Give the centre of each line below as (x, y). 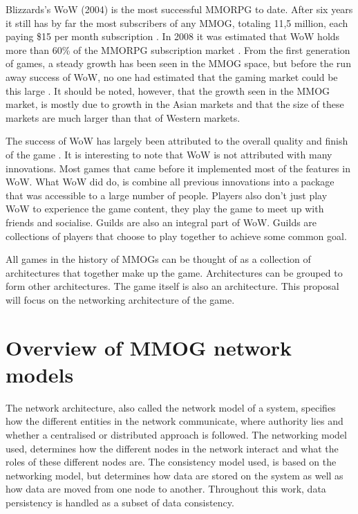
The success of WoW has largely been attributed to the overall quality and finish (177, 141)
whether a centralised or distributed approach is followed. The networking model (176, 434)
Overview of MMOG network (149, 347)
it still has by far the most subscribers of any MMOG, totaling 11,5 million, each (177, 22)
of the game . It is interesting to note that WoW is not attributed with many (169, 154)
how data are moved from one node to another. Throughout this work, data (166, 489)
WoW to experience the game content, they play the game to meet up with (165, 209)
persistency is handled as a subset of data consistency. (120, 502)
